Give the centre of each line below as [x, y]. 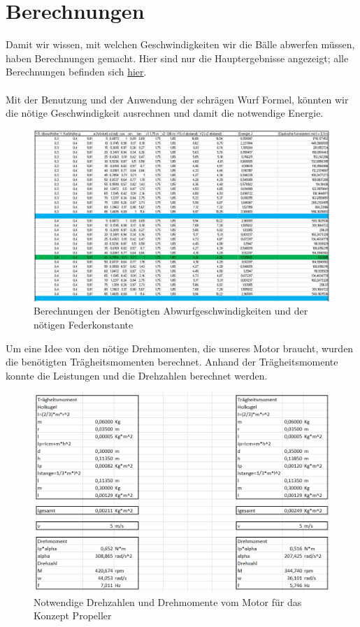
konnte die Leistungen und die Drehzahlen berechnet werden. [137, 375]
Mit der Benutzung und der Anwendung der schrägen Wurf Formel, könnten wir [177, 99]
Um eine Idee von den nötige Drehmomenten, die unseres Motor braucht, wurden [180, 348]
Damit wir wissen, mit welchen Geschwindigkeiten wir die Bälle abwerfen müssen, [180, 44]
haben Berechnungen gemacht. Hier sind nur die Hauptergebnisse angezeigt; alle [177, 58]
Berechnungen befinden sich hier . [76, 72]
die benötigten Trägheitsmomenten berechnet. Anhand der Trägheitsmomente [172, 362]
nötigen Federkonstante [84, 324]
